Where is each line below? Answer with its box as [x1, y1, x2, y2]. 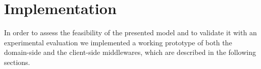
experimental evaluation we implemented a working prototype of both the [4, 37, 232, 47]
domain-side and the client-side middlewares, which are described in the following [4, 47, 256, 57]
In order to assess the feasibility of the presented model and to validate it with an [4, 27, 257, 38]
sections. [4, 56, 30, 67]
